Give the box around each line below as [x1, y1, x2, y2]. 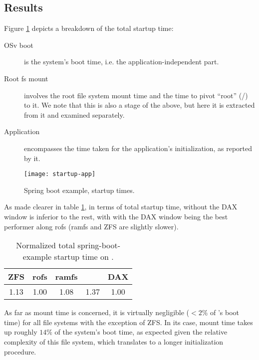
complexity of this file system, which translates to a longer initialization [4, 336, 224, 347]
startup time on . [54, 251, 114, 263]
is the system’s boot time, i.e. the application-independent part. [24, 56, 219, 67]
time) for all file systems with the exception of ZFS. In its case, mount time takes [4, 317, 253, 327]
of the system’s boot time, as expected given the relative [54, 327, 228, 337]
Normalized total [16, 239, 75, 251]
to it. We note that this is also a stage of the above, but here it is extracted [24, 100, 255, 110]
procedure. [4, 346, 36, 357]
